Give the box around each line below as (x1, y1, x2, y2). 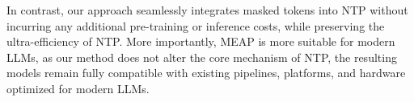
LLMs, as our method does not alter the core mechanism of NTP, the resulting (6, 48, 397, 65)
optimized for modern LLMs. (6, 80, 150, 96)
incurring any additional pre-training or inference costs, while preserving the (6, 17, 385, 34)
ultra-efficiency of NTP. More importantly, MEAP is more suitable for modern (6, 33, 395, 50)
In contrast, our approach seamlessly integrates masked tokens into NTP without (6, 2, 408, 18)
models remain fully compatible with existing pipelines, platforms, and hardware (6, 64, 406, 81)
